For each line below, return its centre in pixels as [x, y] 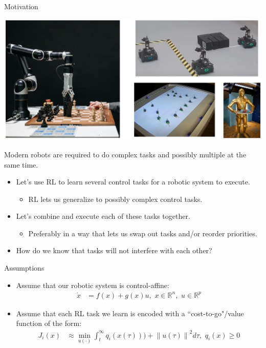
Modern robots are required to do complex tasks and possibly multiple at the [125, 154]
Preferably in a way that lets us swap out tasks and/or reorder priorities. [143, 233]
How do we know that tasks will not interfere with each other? [114, 250]
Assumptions [24, 268]
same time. [21, 164]
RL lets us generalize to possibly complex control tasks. [115, 199]
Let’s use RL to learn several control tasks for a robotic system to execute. [133, 182]
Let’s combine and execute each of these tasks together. [103, 216]
